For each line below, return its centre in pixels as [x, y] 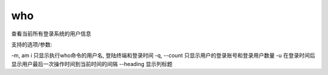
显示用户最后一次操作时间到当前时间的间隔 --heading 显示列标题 [92, 64]
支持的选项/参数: [32, 44]
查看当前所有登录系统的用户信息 [51, 34]
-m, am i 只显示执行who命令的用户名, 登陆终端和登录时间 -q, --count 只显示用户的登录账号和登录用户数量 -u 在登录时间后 [163, 55]
